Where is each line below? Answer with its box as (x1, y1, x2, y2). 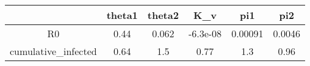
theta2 (147, 8, 179, 22)
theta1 (106, 8, 138, 22)
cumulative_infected (10, 44, 97, 58)
